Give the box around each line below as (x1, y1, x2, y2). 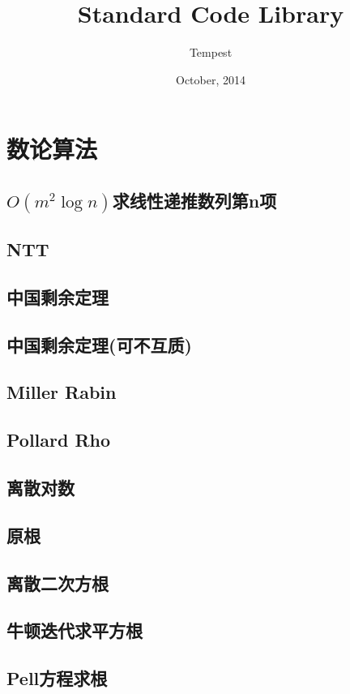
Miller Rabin (6, 379, 117, 405)
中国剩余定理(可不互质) (6, 332, 192, 357)
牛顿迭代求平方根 (6, 618, 143, 643)
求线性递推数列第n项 (112, 187, 277, 212)
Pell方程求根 (6, 666, 108, 691)
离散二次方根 (6, 570, 109, 595)
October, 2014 (176, 71, 245, 88)
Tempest (189, 44, 233, 61)
